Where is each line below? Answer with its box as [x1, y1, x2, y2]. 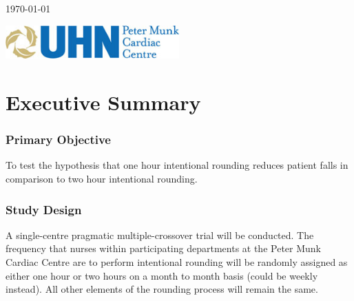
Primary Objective [6, 131, 111, 148]
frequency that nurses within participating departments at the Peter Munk [6, 241, 321, 256]
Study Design [6, 200, 82, 218]
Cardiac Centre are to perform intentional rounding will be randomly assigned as [6, 255, 348, 269]
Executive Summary [6, 88, 201, 116]
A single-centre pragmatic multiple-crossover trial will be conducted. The [6, 227, 314, 242]
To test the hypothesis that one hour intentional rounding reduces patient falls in [6, 158, 348, 172]
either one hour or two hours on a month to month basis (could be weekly [6, 268, 318, 282]
